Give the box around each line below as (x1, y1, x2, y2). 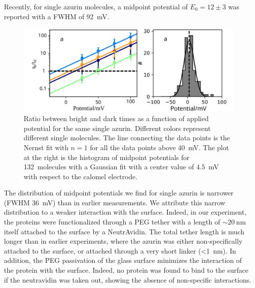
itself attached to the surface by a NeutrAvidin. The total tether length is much (4, 226, 245, 236)
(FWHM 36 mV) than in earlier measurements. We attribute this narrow (4, 197, 225, 207)
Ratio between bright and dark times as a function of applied (24, 113, 209, 124)
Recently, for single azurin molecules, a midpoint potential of (4, 1, 188, 11)
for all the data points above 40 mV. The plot (90, 142, 229, 152)
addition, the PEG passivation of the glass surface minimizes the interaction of (4, 255, 242, 265)
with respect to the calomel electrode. (24, 171, 138, 181)
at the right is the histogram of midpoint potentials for (24, 152, 189, 162)
